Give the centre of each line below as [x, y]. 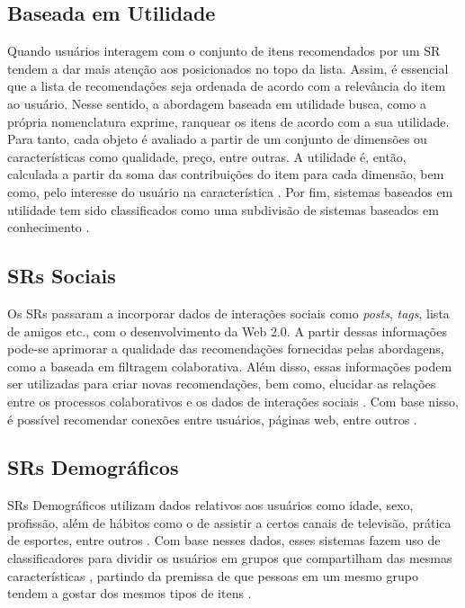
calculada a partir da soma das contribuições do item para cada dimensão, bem [226, 174]
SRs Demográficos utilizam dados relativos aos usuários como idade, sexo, [210, 505]
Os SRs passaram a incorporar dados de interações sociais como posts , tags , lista [228, 313]
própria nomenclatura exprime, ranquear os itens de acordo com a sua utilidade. [228, 121]
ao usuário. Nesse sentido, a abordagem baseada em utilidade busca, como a [217, 103]
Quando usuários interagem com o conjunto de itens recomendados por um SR [224, 51]
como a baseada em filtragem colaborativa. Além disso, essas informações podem [230, 366]
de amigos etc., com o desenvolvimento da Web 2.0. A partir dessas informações [227, 331]
